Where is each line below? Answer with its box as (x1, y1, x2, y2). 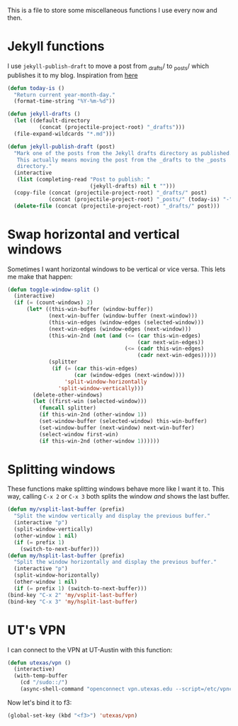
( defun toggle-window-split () (7, 286, 100, 293)
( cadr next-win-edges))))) (137, 352, 217, 359)
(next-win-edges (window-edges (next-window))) (48, 325, 192, 332)
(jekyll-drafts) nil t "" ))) (89, 183, 176, 190)
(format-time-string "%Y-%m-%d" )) (13, 98, 115, 105)
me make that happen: (7, 272, 73, 280)
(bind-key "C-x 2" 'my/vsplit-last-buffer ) (7, 591, 138, 599)
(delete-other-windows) (33, 391, 103, 399)
